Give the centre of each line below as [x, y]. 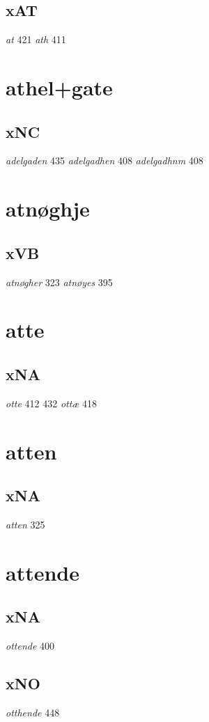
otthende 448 [33, 712]
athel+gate [59, 87]
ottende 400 [30, 646]
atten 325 [25, 524]
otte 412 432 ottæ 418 [52, 403]
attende [42, 572]
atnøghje [48, 209]
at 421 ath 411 [36, 39]
